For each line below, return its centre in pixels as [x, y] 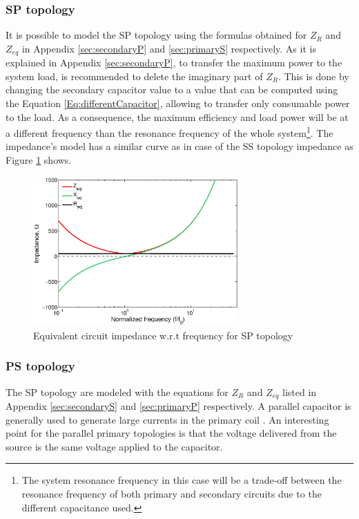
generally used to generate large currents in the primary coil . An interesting [167, 419]
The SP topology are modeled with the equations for [117, 391]
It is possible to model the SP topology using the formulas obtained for [156, 35]
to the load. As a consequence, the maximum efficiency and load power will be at [177, 116]
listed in [300, 391]
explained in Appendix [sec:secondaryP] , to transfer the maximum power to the [174, 63]
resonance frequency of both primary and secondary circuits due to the [172, 494]
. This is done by [313, 76]
